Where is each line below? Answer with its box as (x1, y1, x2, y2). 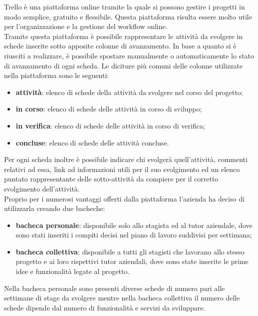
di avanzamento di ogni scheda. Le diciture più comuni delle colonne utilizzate (4, 60, 243, 70)
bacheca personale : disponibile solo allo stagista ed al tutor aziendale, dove (15, 219, 253, 230)
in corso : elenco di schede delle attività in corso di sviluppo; (15, 103, 202, 114)
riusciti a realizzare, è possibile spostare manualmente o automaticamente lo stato (4, 50, 255, 60)
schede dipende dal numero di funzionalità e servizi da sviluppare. (4, 302, 206, 312)
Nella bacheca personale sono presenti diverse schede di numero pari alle (4, 282, 225, 293)
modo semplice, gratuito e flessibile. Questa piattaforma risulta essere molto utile (4, 11, 252, 21)
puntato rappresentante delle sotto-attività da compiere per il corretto (4, 173, 219, 184)
